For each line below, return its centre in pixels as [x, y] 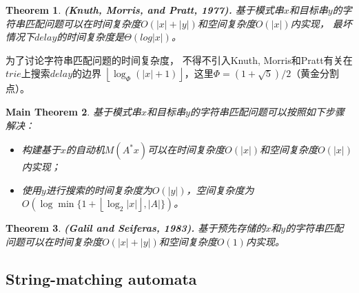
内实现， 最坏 [321, 23]
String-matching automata [101, 278]
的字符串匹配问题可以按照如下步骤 [267, 111]
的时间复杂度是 [91, 37]
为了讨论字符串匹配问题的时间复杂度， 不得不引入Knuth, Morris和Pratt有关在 [179, 59]
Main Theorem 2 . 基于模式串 [73, 111]
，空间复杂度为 [220, 189]
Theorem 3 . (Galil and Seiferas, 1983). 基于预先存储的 [136, 228]
